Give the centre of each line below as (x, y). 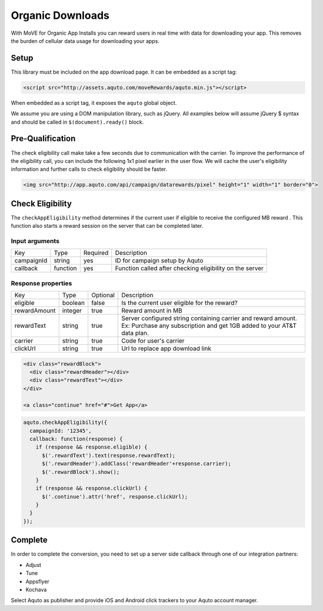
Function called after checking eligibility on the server (189, 268)
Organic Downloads (60, 15)
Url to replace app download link (167, 348)
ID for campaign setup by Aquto (159, 261)
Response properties (41, 283)
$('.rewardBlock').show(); (81, 472)
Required (96, 253)
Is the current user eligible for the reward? (179, 303)
